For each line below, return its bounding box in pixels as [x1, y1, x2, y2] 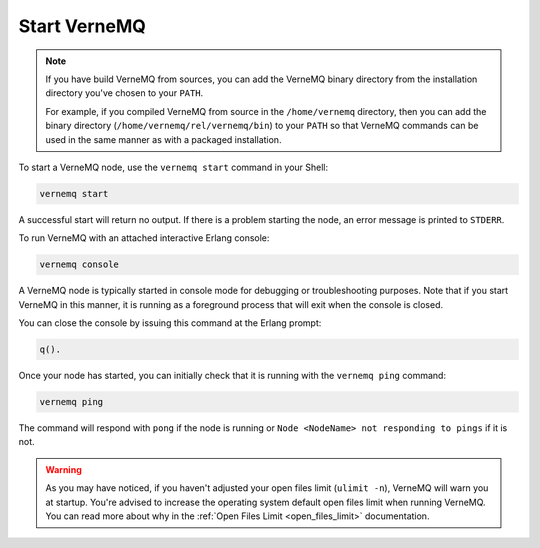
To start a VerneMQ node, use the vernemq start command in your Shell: [18, 161, 329, 173]
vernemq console [39, 259, 120, 270]
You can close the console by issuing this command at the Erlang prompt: [18, 317, 322, 329]
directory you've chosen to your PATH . [45, 87, 204, 99]
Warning [45, 463, 82, 475]
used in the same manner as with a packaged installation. [45, 133, 282, 145]
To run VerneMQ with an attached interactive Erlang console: [18, 232, 270, 244]
